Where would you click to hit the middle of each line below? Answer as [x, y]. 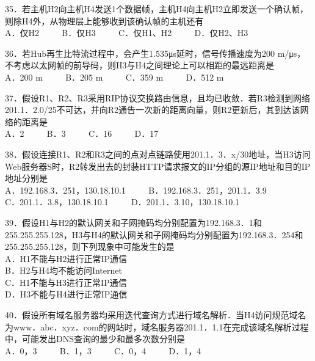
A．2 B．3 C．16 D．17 [82, 133]
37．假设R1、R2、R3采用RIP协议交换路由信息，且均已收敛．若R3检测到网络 [158, 97]
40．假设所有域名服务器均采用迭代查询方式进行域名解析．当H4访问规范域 [151, 315]
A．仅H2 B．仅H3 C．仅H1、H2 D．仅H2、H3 [127, 33]
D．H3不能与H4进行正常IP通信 [66, 294]
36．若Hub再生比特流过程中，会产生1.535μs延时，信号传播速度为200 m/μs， [155, 53]
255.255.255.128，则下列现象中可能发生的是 [90, 246]
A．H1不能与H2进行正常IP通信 [66, 258]
